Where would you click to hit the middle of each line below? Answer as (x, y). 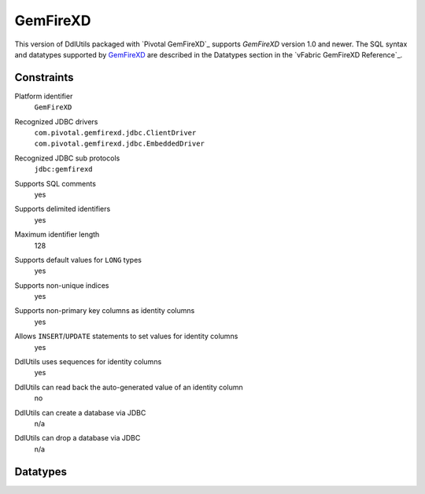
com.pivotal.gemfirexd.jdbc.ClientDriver (115, 133)
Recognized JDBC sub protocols (67, 158)
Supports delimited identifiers (63, 209)
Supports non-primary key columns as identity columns (105, 311)
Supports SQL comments (55, 183)
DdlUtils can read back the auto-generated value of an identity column (129, 387)
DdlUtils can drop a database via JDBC (78, 438)
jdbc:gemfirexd (64, 170)
